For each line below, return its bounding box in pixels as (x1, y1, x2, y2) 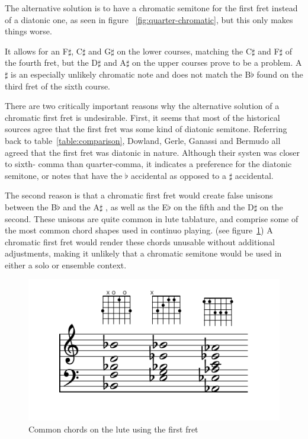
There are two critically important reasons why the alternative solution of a (5, 100, 280, 112)
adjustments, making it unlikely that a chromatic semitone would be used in (5, 247, 282, 259)
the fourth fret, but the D (5, 56, 98, 69)
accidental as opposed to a (130, 169, 227, 181)
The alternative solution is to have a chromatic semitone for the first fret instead (5, 2, 298, 14)
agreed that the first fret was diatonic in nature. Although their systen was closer (5, 146, 300, 158)
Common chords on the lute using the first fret (28, 422, 198, 435)
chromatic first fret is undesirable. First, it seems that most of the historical (5, 111, 280, 123)
